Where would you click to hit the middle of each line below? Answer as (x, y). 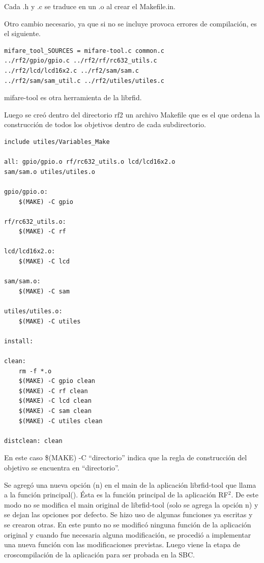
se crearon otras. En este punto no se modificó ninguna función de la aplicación (128, 524)
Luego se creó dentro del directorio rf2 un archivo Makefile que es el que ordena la (132, 114)
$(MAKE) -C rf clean (53, 391)
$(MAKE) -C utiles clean (61, 421)
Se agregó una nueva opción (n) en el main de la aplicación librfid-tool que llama (130, 484)
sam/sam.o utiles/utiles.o (50, 172)
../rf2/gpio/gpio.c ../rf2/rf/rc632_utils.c (81, 61)
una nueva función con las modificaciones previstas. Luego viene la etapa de (122, 544)
